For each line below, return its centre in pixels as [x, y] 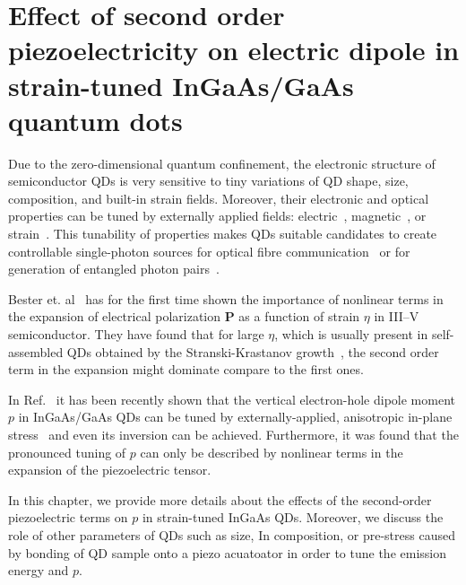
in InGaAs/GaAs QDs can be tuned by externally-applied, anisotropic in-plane [235, 417]
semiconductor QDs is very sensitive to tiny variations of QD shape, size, [208, 181]
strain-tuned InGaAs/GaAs [181, 85]
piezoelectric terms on [68, 517]
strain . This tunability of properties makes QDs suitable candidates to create [223, 234]
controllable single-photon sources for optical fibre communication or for [209, 251]
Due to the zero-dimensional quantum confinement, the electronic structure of [222, 163]
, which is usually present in [351, 334]
